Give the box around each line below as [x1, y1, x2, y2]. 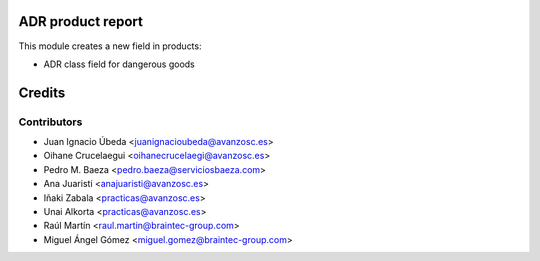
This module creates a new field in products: [18, 40, 202, 52]
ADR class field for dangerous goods [43, 58, 195, 70]
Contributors [18, 115, 83, 129]
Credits [18, 84, 66, 101]
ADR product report [18, 13, 144, 30]
